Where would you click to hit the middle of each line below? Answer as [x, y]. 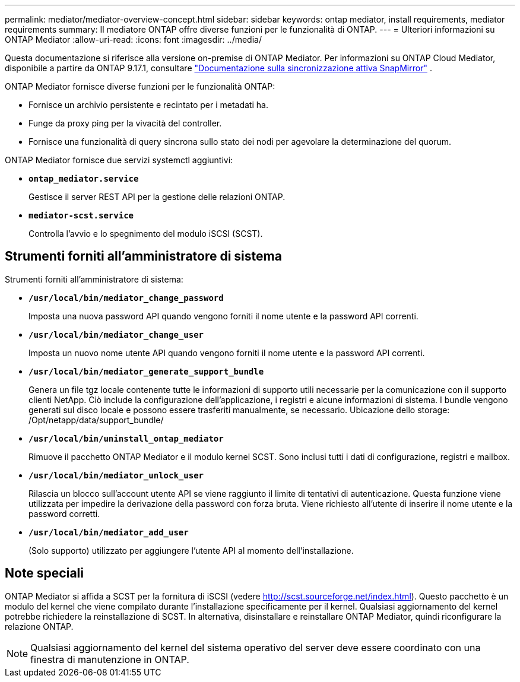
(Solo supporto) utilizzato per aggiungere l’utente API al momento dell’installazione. [191, 550]
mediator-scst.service [81, 215]
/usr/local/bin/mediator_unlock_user [116, 475]
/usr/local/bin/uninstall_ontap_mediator [126, 438]
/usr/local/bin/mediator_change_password [126, 298]
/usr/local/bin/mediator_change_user [116, 334]
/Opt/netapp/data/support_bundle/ [96, 420]
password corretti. [64, 513]
